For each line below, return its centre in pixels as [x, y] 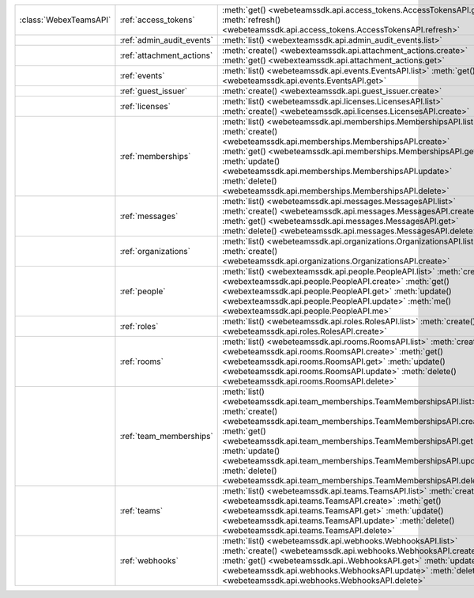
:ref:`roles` [139, 326]
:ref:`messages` [149, 216]
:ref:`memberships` [155, 156]
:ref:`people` [143, 291]
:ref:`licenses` [145, 106]
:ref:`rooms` [141, 361]
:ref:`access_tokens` [157, 20]
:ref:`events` [142, 76]
